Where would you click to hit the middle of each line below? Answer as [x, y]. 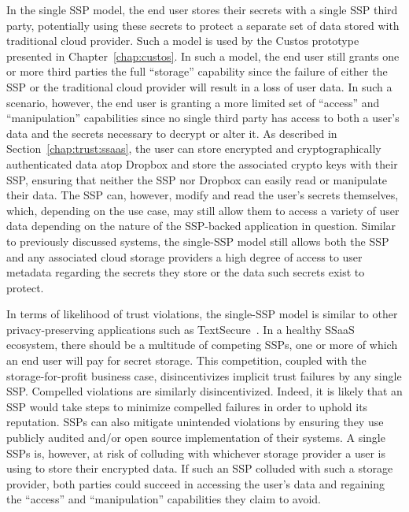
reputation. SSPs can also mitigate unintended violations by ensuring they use [195, 422]
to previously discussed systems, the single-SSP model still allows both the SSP [198, 241]
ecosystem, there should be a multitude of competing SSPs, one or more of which [202, 345]
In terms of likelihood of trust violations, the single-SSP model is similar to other [202, 314]
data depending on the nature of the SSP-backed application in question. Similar [201, 226]
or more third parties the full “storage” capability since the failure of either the [197, 71]
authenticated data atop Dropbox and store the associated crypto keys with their [202, 163]
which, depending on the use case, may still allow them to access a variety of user [203, 210]
